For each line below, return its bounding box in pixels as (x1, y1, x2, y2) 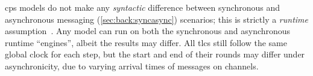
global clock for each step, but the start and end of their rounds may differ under (5, 48, 305, 60)
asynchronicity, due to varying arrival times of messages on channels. (5, 59, 259, 72)
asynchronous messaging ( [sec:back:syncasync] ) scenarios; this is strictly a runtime (5, 13, 308, 25)
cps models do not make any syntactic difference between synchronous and (5, 1, 280, 13)
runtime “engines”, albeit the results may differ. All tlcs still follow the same (5, 36, 287, 48)
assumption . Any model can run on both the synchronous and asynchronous (5, 25, 291, 37)
